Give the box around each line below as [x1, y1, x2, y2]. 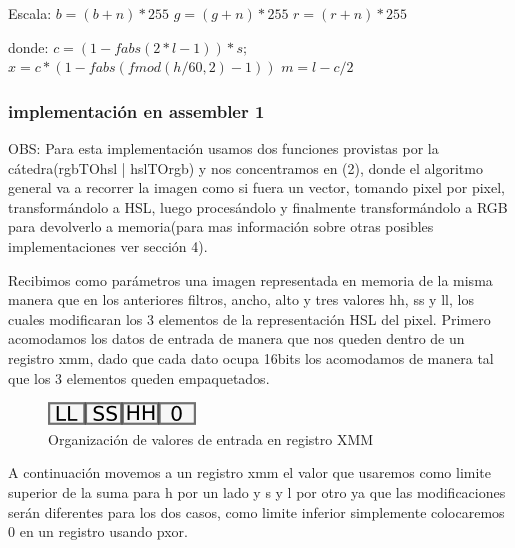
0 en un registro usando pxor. [8, 521, 188, 542]
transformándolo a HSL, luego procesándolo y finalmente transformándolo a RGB [8, 196, 508, 217]
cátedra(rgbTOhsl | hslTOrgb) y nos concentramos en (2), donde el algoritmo [8, 157, 483, 178]
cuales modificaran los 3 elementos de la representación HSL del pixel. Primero [8, 308, 491, 329]
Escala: [8, 3, 52, 23]
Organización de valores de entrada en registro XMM [48, 428, 374, 449]
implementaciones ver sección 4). [8, 235, 208, 256]
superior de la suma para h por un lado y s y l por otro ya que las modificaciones [8, 481, 506, 502]
